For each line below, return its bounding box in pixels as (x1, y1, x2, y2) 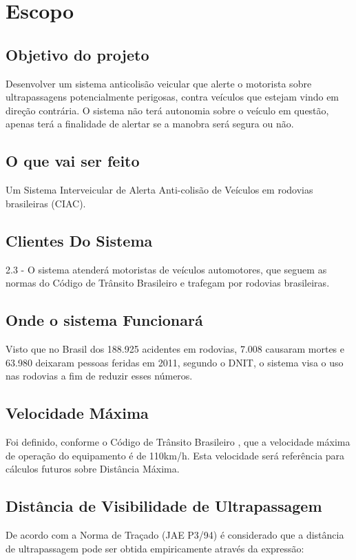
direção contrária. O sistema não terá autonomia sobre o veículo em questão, (6, 103, 329, 117)
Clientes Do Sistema (6, 229, 153, 251)
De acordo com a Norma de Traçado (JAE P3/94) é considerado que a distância (6, 527, 344, 541)
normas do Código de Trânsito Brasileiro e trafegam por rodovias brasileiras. (6, 276, 330, 290)
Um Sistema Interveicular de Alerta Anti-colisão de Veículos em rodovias (6, 183, 313, 197)
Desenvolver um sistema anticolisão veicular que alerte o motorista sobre (6, 76, 312, 90)
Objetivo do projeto (6, 43, 149, 65)
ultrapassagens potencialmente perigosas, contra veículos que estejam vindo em (6, 90, 339, 104)
